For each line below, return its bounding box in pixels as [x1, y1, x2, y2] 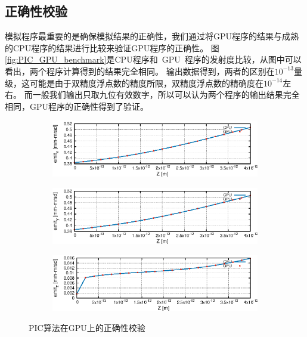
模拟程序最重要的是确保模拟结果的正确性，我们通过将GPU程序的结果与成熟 [5, 30, 299, 42]
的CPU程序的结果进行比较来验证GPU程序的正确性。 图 [5, 41, 219, 54]
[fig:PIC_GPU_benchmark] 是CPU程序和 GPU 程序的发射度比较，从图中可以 [5, 53, 302, 66]
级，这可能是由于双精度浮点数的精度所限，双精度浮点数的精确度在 [5, 76, 263, 89]
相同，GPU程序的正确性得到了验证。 [5, 100, 149, 112]
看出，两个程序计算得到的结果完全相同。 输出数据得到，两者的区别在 [5, 64, 275, 77]
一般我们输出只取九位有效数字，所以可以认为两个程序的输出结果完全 [32, 88, 300, 101]
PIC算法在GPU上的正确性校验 [29, 321, 145, 333]
